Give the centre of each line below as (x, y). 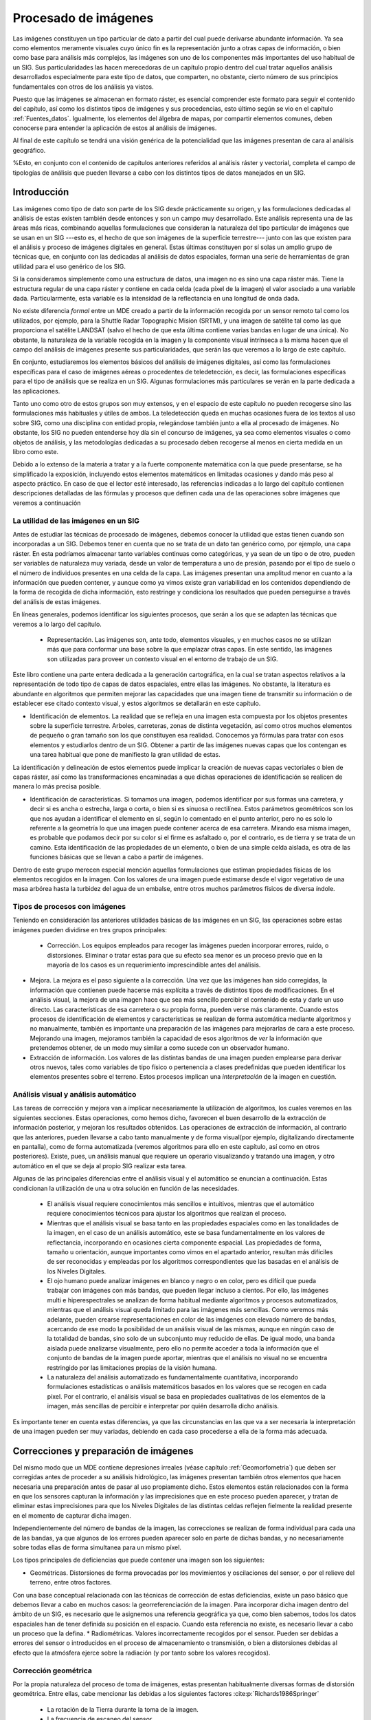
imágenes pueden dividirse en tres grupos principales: (90, 929)
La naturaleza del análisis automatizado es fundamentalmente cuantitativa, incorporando (173, 1377)
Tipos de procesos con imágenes (69, 907)
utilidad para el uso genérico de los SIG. (69, 266)
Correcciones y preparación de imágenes (103, 1451)
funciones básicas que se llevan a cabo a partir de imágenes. (117, 857)
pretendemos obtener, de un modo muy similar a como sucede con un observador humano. (160, 1048)
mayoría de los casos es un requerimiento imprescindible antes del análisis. (154, 965)
